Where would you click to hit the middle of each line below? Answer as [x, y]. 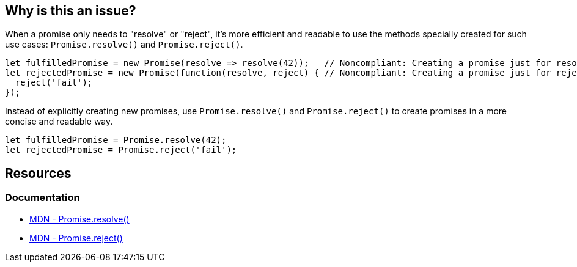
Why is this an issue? [71, 11]
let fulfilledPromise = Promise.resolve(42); [116, 140]
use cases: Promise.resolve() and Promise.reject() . [124, 45]
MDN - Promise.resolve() [79, 219]
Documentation [42, 198]
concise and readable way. [59, 122]
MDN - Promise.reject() [76, 238]
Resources [38, 173]
